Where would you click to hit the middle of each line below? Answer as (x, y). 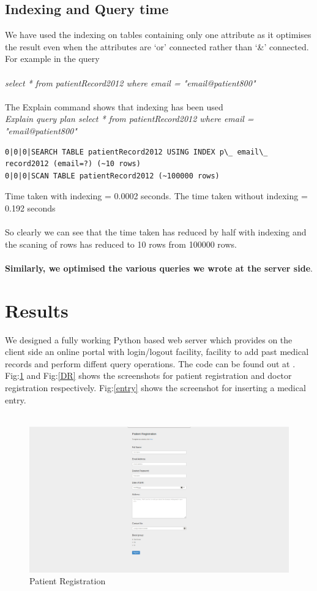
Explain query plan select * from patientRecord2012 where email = (129, 119)
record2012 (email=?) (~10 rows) (73, 164)
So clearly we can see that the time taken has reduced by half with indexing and (156, 232)
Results (37, 310)
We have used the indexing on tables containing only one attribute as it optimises (158, 35)
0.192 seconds (30, 208)
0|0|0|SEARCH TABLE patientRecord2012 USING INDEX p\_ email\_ (136, 152)
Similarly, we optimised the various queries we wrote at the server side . (159, 268)
